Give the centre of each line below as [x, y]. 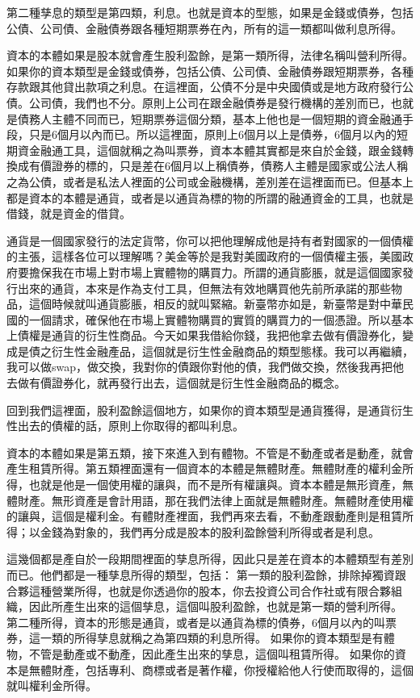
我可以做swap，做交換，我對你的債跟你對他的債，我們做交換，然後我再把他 [206, 367]
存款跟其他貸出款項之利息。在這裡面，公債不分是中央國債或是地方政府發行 [204, 87]
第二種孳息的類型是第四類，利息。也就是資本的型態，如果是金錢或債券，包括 [210, 12]
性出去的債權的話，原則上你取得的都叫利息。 [125, 426]
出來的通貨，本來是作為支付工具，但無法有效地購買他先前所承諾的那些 [204, 288]
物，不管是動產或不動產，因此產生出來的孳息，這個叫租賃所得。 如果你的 [201, 653]
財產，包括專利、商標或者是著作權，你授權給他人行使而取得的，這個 [232, 669]
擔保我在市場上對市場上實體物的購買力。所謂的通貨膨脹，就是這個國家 [215, 272]
